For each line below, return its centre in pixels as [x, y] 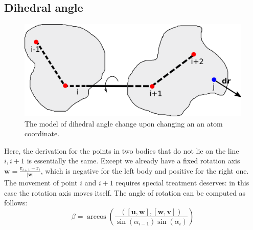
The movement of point [41, 183]
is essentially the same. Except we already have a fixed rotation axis [133, 161]
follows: [16, 203]
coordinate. [42, 133]
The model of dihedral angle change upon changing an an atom [124, 123]
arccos [97, 216]
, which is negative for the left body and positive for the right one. [145, 170]
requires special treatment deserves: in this [182, 183]
